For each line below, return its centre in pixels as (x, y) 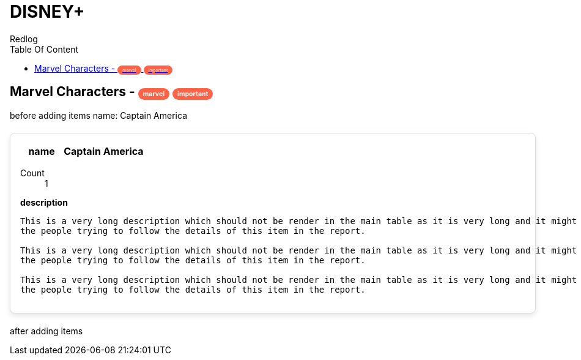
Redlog (24, 39)
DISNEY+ (47, 12)
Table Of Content (44, 49)
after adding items (46, 331)
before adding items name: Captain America (98, 115)
